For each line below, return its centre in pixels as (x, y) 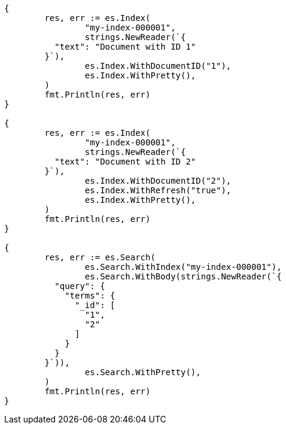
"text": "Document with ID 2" (125, 162)
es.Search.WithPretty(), (143, 372)
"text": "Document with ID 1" (125, 47)
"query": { (80, 286)
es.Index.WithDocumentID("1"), (158, 66)
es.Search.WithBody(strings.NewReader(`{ (183, 276)
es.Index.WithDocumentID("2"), (158, 181)
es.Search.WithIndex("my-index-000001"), (183, 267)
